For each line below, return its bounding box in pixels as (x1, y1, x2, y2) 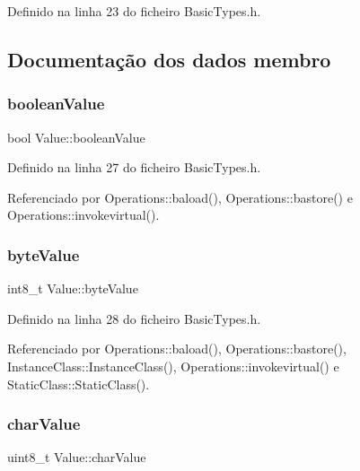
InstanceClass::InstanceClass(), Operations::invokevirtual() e (7, 356, 339, 375)
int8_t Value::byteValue (7, 279, 138, 298)
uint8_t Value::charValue (7, 448, 146, 467)
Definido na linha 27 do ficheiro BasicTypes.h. (7, 158, 261, 177)
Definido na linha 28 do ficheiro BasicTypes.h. (7, 309, 261, 327)
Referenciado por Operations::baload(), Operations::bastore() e (7, 188, 353, 206)
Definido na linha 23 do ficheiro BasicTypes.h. (7, 2, 261, 20)
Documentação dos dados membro (7, 45, 331, 73)
